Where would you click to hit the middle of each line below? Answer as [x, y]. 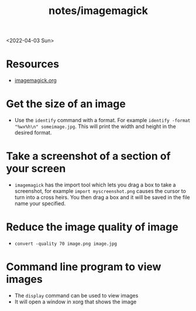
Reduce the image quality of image [92, 227]
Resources [33, 64]
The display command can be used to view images [76, 295]
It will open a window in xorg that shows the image [75, 302]
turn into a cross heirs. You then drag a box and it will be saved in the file [102, 197]
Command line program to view [84, 267]
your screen [36, 169]
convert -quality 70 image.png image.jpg [66, 244]
